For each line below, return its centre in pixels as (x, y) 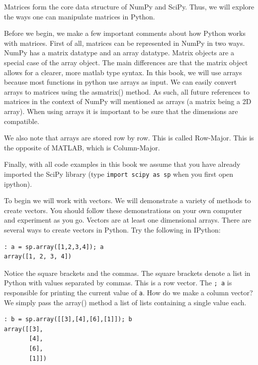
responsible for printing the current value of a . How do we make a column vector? (129, 292)
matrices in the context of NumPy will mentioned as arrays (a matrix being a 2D (128, 101)
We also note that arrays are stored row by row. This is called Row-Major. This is (129, 138)
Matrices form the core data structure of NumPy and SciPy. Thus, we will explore (129, 6)
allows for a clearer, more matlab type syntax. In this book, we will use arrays (123, 72)
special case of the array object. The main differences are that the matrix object (126, 62)
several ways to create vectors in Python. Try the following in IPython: (112, 229)
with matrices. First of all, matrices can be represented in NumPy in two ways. (125, 43)
